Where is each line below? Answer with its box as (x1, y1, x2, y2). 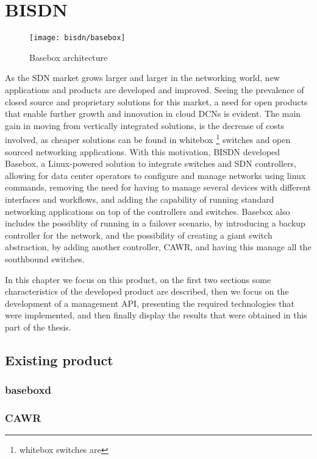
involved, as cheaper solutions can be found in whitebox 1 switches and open (5, 131, 291, 145)
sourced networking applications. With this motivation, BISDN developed (5, 145, 280, 158)
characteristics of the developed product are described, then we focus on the (5, 285, 289, 298)
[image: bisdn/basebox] (29, 33, 126, 43)
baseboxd (5, 382, 51, 398)
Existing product (5, 350, 113, 369)
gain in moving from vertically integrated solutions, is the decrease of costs (5, 119, 284, 131)
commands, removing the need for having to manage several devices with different (5, 181, 312, 194)
